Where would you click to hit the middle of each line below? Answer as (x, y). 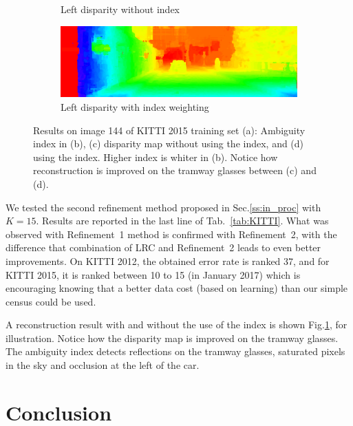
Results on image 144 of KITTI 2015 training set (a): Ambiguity (169, 130)
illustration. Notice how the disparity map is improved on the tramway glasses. (172, 338)
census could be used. (51, 301)
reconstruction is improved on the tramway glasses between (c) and (175, 170)
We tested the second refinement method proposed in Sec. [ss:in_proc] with (163, 207)
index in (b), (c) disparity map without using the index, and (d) (169, 143)
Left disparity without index (120, 9)
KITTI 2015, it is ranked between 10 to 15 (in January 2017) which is (153, 274)
